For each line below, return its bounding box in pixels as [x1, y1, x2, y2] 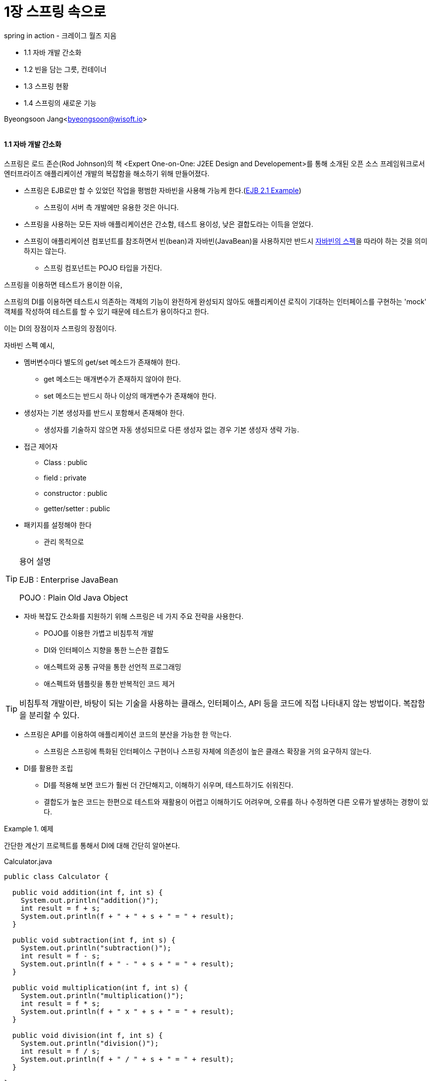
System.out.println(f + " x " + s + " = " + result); [20, 1007, 234, 1015]
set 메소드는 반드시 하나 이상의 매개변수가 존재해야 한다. [44, 391, 216, 400]
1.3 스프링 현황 [24, 81, 69, 90]
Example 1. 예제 [4, 824, 54, 833]
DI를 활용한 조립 [24, 763, 73, 772]
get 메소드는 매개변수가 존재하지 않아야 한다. [44, 374, 181, 383]
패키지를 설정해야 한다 [24, 520, 92, 529]
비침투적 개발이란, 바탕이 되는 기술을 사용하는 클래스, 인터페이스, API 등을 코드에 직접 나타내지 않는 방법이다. [19, 698, 401, 708]
